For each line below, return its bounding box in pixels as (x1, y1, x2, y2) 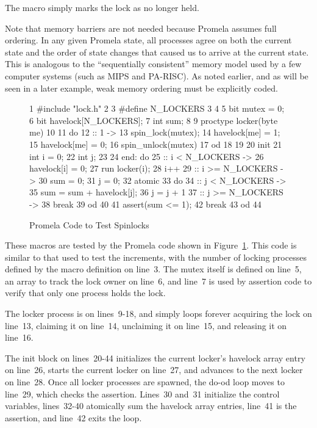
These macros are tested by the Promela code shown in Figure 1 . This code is (5, 239, 297, 252)
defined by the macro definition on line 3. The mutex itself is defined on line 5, (5, 263, 302, 275)
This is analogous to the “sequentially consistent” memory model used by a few (5, 57, 302, 70)
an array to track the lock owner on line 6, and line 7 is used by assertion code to (5, 274, 312, 287)
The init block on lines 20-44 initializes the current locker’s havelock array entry (5, 351, 305, 364)
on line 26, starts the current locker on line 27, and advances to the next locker (5, 363, 303, 376)
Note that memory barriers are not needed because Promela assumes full (5, 21, 277, 34)
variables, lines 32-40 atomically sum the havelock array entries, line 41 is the (5, 399, 297, 412)
